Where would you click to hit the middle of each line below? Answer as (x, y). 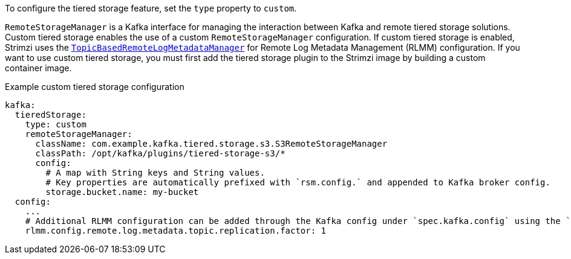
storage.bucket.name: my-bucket (122, 192)
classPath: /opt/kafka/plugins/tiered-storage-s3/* (160, 153)
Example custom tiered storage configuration (95, 87)
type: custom (56, 124)
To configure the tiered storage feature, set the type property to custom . (151, 8)
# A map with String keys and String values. (155, 173)
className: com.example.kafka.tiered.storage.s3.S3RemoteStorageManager (211, 144)
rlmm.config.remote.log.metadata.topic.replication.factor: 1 (176, 231)
